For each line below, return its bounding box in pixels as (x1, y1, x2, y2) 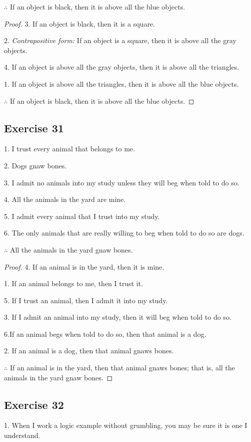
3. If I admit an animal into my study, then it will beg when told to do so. (4, 312, 231, 322)
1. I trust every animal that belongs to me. (4, 143, 135, 154)
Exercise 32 (4, 396, 64, 412)
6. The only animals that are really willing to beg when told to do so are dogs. (4, 228, 244, 238)
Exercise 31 (4, 120, 64, 135)
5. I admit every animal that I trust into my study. (4, 210, 160, 221)
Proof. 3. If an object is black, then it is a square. (4, 18, 155, 29)
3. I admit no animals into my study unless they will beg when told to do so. (4, 177, 239, 187)
